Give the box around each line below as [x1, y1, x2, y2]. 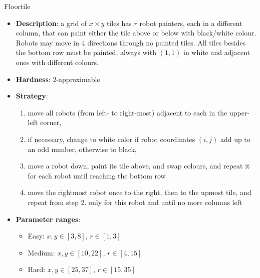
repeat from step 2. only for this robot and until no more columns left [28, 196, 242, 207]
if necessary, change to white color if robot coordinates [28, 133, 195, 144]
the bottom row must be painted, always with [16, 47, 156, 57]
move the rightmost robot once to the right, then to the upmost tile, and [28, 187, 251, 197]
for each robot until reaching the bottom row [28, 170, 166, 180]
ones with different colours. [16, 56, 99, 67]
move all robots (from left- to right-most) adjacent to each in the [28, 107, 227, 117]
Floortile [4, 1, 31, 11]
